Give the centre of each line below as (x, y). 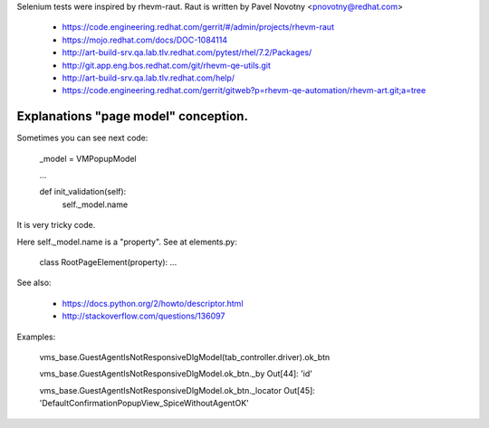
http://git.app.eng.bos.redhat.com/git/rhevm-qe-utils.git (167, 65)
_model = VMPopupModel (88, 158)
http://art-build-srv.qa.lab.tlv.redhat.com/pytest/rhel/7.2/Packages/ (187, 52)
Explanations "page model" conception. (133, 116)
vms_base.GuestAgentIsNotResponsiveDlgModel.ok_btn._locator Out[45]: (177, 390)
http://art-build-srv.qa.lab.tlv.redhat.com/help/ (149, 78)
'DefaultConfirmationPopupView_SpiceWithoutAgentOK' (144, 404)
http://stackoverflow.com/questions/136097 (144, 316)
